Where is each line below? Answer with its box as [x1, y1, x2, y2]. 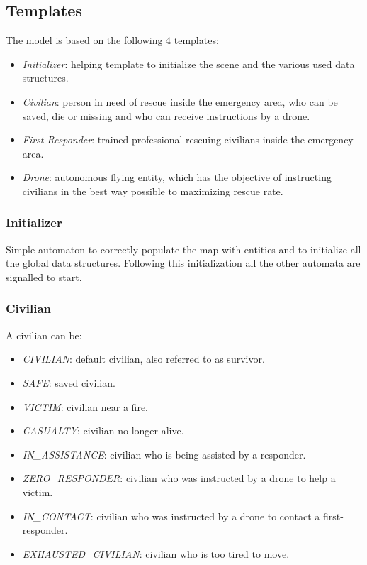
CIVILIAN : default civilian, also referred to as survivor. [22, 351, 265, 366]
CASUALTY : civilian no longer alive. [22, 423, 184, 438]
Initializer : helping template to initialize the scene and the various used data [22, 56, 355, 71]
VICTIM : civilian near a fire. [22, 399, 148, 414]
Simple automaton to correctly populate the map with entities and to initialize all [6, 241, 361, 256]
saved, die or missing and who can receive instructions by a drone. [22, 108, 310, 123]
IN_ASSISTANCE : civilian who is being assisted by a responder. [22, 446, 306, 461]
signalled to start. [6, 269, 82, 284]
